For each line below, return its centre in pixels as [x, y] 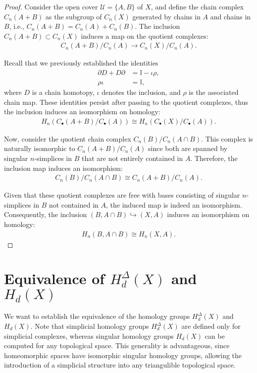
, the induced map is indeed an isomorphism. [174, 204]
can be [215, 336]
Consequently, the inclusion [46, 214]
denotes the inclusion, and [141, 92]
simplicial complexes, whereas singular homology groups [89, 336]
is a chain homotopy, [63, 92]
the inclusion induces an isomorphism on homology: [82, 112]
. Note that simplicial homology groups [90, 326]
